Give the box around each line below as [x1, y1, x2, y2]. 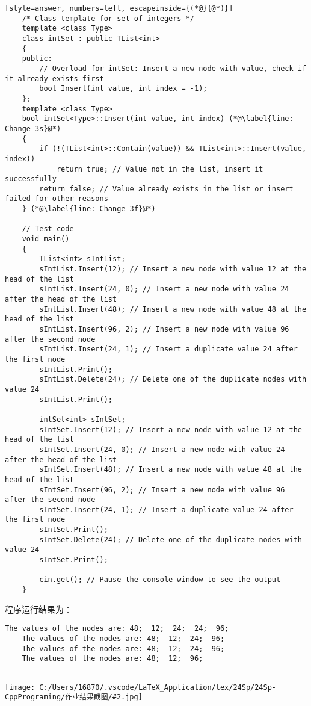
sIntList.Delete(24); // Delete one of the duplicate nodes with [39, 375, 307, 384]
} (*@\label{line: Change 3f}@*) [22, 205, 156, 214]
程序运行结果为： [5, 602, 72, 615]
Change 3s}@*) [5, 124, 61, 133]
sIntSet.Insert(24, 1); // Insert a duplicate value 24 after [39, 505, 294, 514]
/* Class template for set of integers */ [22, 14, 194, 23]
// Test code [22, 224, 74, 234]
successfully [5, 175, 57, 184]
